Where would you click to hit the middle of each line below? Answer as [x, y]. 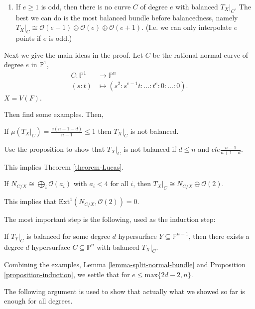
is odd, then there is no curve [86, 6]
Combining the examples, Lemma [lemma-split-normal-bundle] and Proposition [125, 264]
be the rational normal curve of [200, 54]
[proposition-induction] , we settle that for [67, 274]
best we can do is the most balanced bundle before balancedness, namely [127, 17]
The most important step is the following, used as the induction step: [110, 219]
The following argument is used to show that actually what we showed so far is [125, 291]
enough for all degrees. [38, 301]
